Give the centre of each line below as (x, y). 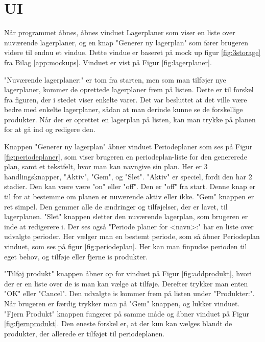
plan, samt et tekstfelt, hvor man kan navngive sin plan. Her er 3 (106, 166)
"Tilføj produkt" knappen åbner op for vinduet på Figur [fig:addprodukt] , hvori (128, 273)
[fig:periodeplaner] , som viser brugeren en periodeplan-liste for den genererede (126, 156)
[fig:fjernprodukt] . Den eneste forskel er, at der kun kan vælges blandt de (118, 323)
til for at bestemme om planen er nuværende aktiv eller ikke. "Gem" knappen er (129, 196)
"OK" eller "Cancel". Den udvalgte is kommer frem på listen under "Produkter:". (129, 293)
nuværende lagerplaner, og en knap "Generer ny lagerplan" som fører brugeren (126, 42)
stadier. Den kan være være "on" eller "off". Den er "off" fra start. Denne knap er (130, 186)
